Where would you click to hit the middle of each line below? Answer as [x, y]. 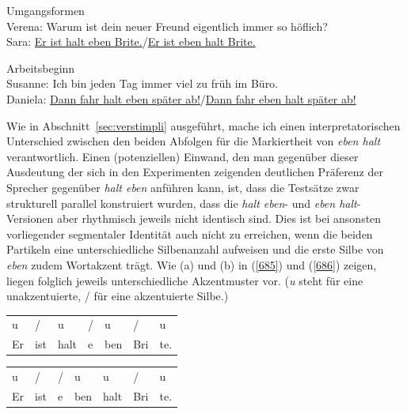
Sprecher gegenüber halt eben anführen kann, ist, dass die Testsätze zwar [183, 187]
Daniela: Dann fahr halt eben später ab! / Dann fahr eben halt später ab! [181, 98]
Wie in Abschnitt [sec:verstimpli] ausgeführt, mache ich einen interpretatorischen [203, 125]
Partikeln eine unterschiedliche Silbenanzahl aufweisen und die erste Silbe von [195, 249]
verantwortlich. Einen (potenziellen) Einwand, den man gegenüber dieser [183, 156]
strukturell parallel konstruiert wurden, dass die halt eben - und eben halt [182, 203]
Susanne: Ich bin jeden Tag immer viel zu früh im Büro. [143, 83]
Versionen [30, 218]
